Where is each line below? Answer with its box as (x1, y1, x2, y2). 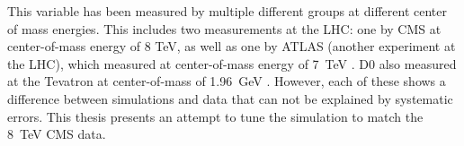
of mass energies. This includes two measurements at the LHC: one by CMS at (7, 19, 442, 38)
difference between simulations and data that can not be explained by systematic (7, 89, 453, 107)
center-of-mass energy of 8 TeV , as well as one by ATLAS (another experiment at (7, 37, 456, 56)
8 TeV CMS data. (7, 125, 106, 143)
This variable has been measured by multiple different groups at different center (7, 2, 447, 20)
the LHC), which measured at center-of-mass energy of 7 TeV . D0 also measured (7, 54, 457, 73)
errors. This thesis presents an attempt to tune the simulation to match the (7, 107, 424, 125)
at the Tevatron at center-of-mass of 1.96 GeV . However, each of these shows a (7, 72, 446, 90)
